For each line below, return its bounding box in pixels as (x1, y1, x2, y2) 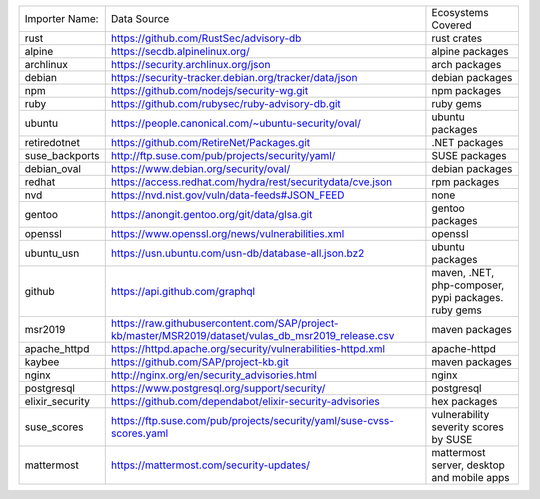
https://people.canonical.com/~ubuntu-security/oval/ (110, 116, 362, 130)
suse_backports (24, 149, 100, 162)
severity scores (431, 420, 504, 434)
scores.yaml (110, 426, 169, 440)
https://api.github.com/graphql (110, 285, 255, 298)
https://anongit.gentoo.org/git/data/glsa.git (110, 208, 313, 221)
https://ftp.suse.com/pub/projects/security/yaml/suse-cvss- (110, 414, 394, 427)
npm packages (431, 84, 502, 97)
